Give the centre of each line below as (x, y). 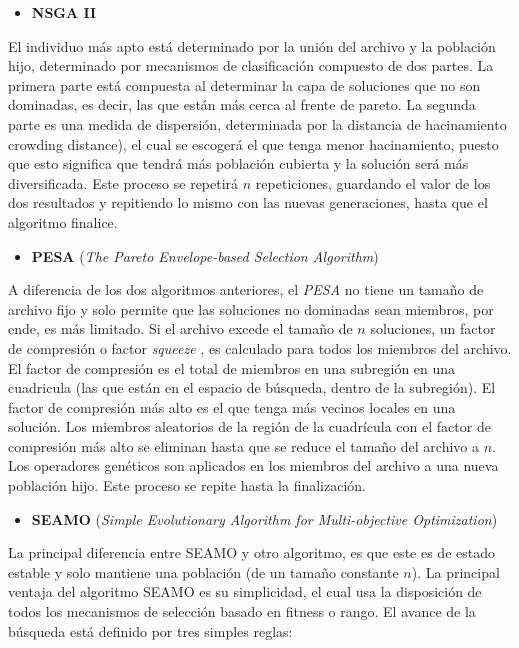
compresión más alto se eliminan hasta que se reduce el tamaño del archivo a (243, 445)
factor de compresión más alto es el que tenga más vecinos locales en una (232, 406)
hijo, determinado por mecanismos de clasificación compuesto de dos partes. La (251, 65)
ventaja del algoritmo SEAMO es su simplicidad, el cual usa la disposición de (245, 591)
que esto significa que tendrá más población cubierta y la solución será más (238, 163)
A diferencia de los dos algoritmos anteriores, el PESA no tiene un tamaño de (246, 289)
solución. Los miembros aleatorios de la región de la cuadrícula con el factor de (249, 426)
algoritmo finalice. (63, 221)
